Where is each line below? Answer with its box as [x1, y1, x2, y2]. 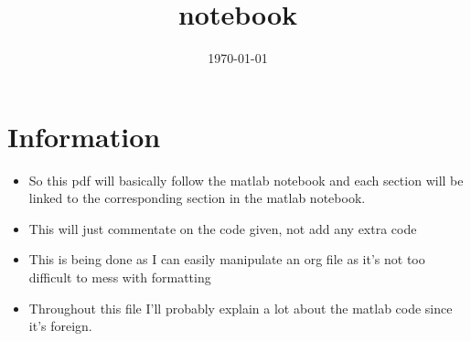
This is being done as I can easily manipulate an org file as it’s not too [28, 250, 425, 269]
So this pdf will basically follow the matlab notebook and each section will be [28, 170, 464, 189]
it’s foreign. [28, 316, 92, 336]
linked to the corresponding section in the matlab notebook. [28, 188, 366, 208]
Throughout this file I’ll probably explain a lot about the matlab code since [28, 298, 453, 317]
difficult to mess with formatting [28, 268, 211, 287]
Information [7, 117, 161, 155]
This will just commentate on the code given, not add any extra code [28, 218, 417, 238]
